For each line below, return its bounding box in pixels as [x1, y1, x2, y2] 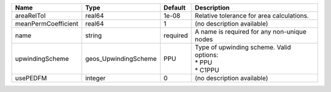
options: [194, 51, 219, 59]
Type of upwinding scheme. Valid [194, 43, 291, 51]
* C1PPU [194, 66, 219, 74]
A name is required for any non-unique [194, 27, 306, 36]
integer [85, 74, 106, 82]
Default [163, 4, 186, 12]
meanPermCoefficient [15, 19, 79, 27]
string [85, 31, 102, 40]
